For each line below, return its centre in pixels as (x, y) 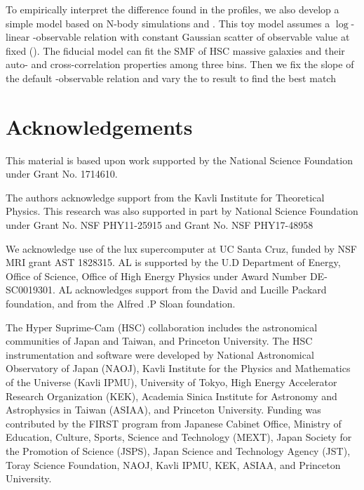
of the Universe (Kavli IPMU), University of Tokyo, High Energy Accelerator (171, 382)
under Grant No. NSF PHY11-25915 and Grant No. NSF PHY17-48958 (160, 225)
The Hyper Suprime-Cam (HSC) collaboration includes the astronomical (162, 327)
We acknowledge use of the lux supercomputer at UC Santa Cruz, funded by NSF (181, 248)
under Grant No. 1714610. (62, 174)
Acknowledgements (99, 126)
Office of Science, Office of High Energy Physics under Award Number (156, 276)
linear (18, 37)
